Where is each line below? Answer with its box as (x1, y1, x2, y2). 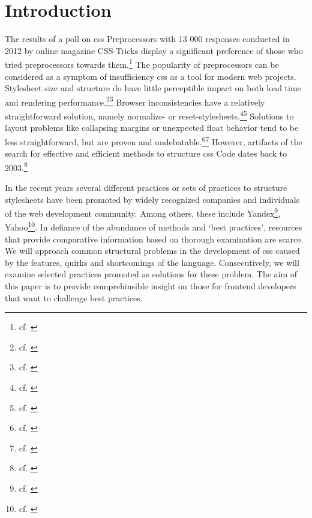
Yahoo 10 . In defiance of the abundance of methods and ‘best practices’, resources (5, 219, 302, 233)
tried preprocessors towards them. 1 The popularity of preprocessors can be (5, 56, 279, 70)
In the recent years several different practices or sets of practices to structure (5, 181, 287, 193)
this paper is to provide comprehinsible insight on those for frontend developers (5, 280, 297, 292)
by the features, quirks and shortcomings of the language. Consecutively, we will (5, 256, 299, 268)
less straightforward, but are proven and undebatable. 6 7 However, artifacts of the (5, 133, 302, 148)
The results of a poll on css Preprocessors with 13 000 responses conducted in (5, 32, 290, 45)
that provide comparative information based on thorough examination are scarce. (5, 232, 304, 245)
